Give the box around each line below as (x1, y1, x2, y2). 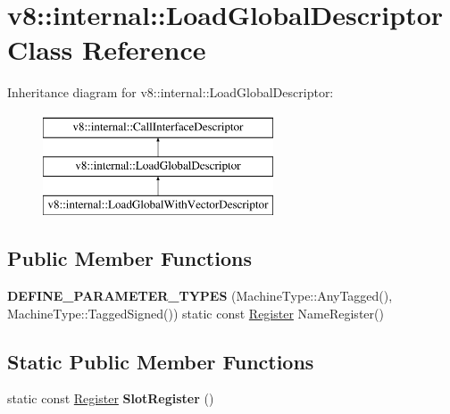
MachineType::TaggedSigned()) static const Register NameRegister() (7, 303, 384, 322)
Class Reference (7, 31, 206, 68)
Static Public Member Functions (7, 347, 314, 375)
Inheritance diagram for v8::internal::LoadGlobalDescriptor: (7, 83, 334, 102)
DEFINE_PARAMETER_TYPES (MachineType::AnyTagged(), (7, 286, 393, 305)
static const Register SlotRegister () (7, 389, 214, 408)
